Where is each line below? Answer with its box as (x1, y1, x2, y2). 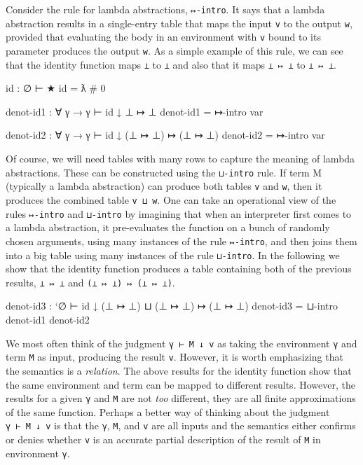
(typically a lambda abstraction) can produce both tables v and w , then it (6, 179, 322, 193)
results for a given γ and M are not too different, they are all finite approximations (6, 391, 356, 405)
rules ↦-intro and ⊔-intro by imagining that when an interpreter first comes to (6, 206, 352, 221)
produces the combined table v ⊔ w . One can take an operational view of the (6, 192, 336, 207)
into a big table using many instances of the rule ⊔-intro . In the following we (6, 247, 340, 262)
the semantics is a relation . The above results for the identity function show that (6, 363, 352, 377)
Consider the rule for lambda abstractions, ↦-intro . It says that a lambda (6, 2, 325, 16)
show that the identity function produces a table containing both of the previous (6, 261, 352, 276)
